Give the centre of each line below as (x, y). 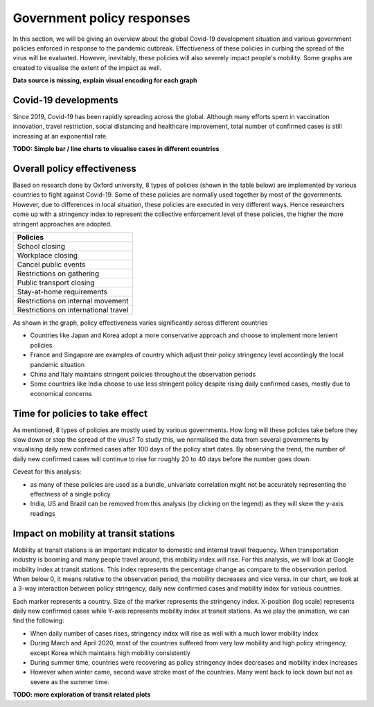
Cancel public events (51, 265)
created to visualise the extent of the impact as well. (87, 68)
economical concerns (61, 393)
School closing (41, 247)
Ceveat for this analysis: (47, 472)
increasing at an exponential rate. (60, 136)
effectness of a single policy (70, 494)
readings (43, 513)
